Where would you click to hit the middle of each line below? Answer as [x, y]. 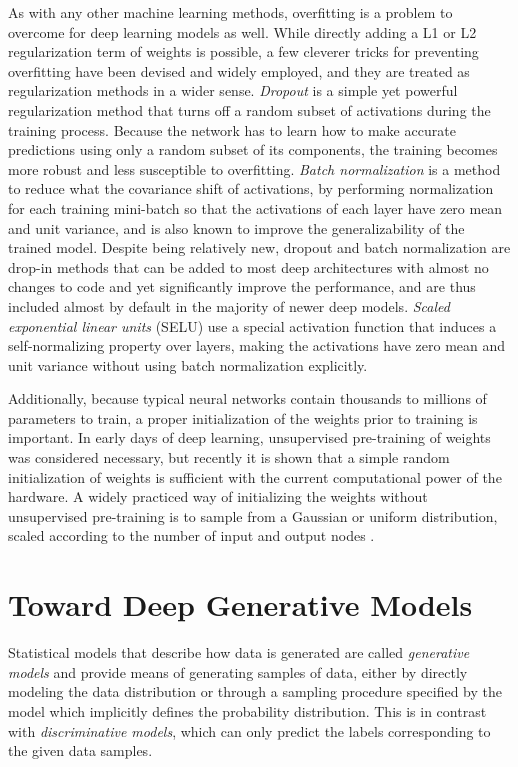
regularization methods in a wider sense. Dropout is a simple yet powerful [233, 90]
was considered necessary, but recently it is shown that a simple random [229, 457]
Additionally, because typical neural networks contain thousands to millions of [247, 398]
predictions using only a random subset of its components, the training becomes [253, 149]
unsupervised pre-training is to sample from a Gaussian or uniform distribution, [253, 515]
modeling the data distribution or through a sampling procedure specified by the [255, 691]
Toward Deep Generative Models [240, 604]
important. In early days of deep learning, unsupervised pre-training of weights [249, 437]
